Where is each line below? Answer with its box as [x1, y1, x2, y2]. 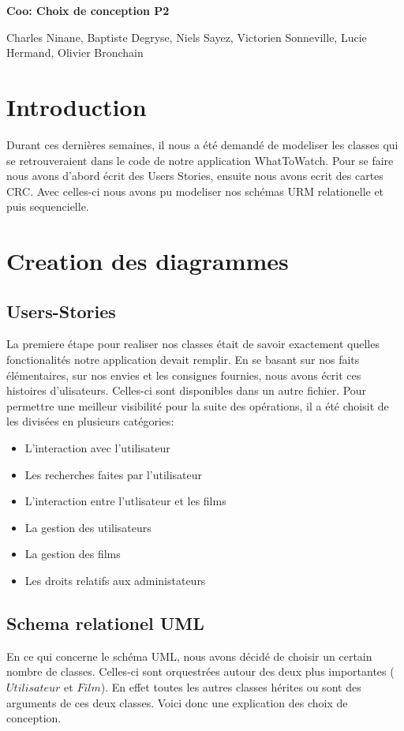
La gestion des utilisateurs [24, 519, 151, 535]
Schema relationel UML [6, 610, 204, 635]
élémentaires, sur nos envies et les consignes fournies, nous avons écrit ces [6, 366, 361, 383]
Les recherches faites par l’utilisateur [24, 466, 203, 482]
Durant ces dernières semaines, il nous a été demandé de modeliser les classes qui [6, 136, 398, 152]
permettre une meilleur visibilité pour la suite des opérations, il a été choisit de [6, 397, 389, 414]
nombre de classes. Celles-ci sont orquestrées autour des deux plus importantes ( [6, 663, 395, 680]
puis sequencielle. [6, 198, 89, 215]
